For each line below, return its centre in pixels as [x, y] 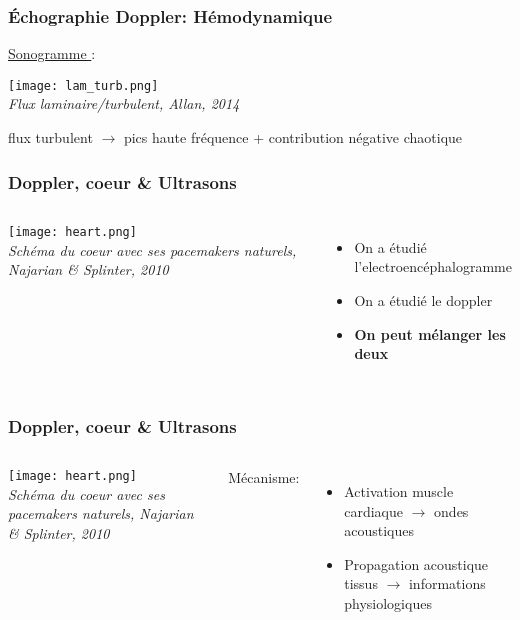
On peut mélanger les [430, 333]
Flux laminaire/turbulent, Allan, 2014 [124, 103]
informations [447, 583]
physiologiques [388, 603]
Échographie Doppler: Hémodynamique [170, 15]
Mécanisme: [264, 477]
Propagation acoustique [416, 563]
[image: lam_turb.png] [83, 85]
